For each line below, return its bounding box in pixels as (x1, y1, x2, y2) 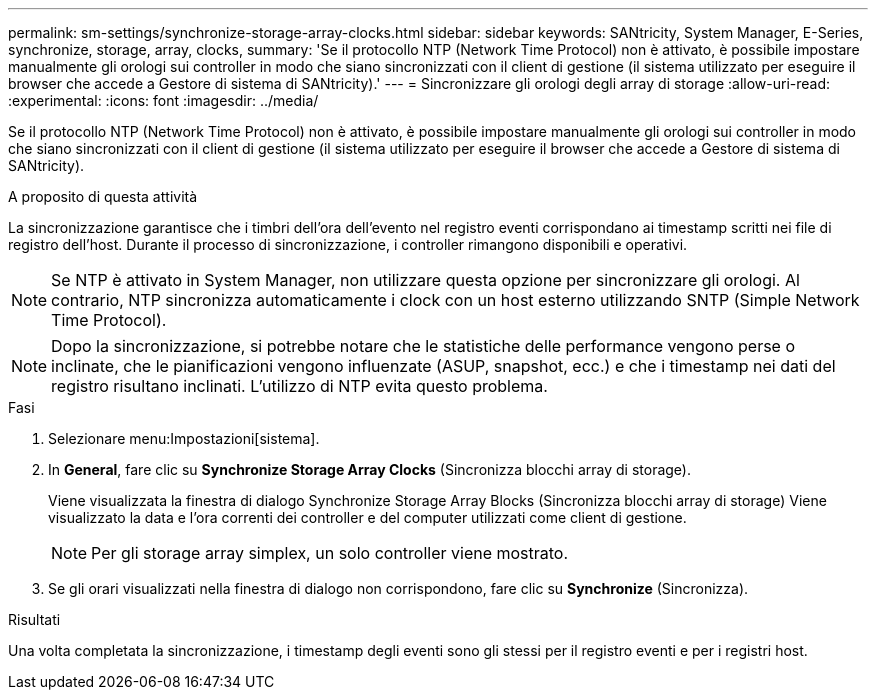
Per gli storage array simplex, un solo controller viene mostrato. (91, 543, 569, 563)
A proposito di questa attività (8, 188, 198, 205)
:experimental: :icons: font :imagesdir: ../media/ (8, 92, 319, 109)
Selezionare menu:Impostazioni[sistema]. (48, 430, 320, 447)
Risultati (8, 611, 61, 628)
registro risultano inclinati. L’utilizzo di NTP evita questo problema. (51, 376, 548, 396)
